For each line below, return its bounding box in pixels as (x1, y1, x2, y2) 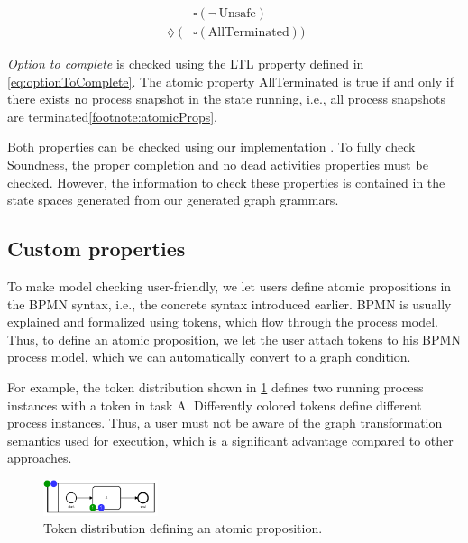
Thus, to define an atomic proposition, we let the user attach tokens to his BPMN (7, 329, 461, 348)
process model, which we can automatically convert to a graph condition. (7, 347, 411, 366)
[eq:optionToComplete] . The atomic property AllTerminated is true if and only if (7, 71, 454, 90)
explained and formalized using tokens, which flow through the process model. (7, 312, 439, 331)
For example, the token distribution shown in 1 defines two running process (7, 377, 424, 396)
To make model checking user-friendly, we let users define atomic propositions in (7, 277, 452, 296)
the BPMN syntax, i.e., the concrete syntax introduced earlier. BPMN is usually (7, 294, 452, 313)
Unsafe (218, 7, 256, 21)
